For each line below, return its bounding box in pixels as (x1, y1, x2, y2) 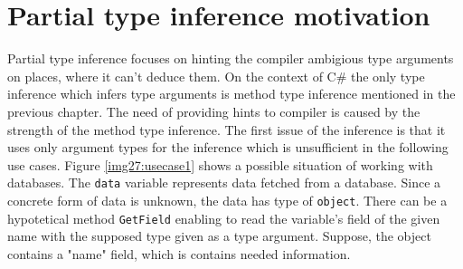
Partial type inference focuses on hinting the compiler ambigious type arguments (7, 49, 454, 68)
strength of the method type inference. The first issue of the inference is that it (7, 120, 446, 139)
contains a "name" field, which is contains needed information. (7, 244, 351, 263)
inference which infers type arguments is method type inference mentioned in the (7, 84, 456, 103)
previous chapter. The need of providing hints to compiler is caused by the (7, 101, 420, 120)
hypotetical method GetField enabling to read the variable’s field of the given (7, 208, 440, 227)
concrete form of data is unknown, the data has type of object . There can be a (7, 190, 448, 209)
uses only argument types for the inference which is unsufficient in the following (7, 138, 449, 157)
